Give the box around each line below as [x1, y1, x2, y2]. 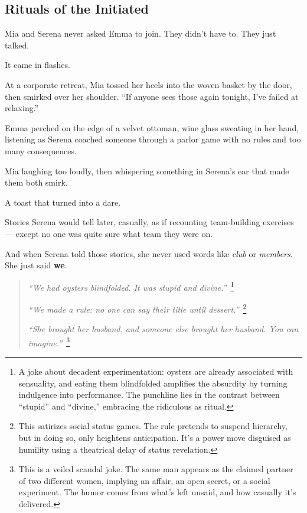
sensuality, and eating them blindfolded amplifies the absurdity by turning [18, 376, 288, 389]
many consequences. [5, 144, 77, 157]
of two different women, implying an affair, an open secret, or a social [18, 474, 270, 486]
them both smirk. [5, 176, 68, 189]
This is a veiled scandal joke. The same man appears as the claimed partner [18, 463, 293, 475]
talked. [5, 38, 30, 51]
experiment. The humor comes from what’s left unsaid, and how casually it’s [18, 486, 296, 498]
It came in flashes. [5, 59, 70, 71]
